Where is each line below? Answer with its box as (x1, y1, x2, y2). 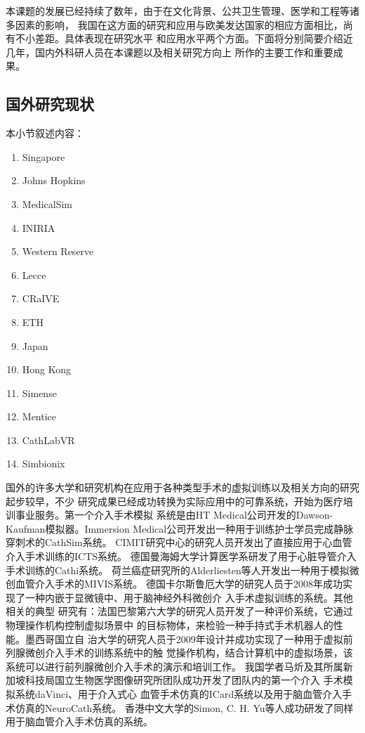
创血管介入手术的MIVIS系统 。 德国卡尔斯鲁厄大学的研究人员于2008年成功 (6, 576, 343, 591)
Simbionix (22, 456, 65, 471)
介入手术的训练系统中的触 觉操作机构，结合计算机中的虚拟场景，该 (44, 645, 353, 660)
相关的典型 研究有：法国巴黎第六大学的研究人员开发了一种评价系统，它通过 (6, 604, 353, 618)
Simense (22, 385, 57, 400)
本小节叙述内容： (6, 126, 84, 141)
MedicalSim (22, 196, 72, 211)
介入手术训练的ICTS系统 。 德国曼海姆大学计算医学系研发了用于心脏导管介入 (6, 549, 357, 564)
